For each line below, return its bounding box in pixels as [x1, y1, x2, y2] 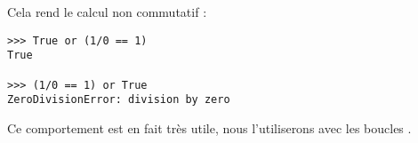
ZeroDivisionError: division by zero [7, 93, 230, 107]
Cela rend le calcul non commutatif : [7, 3, 207, 20]
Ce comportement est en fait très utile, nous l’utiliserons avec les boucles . [7, 118, 412, 137]
